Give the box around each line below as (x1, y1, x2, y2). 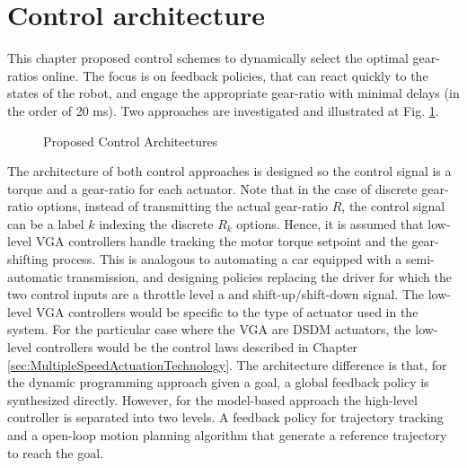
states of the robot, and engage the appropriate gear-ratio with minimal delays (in (7, 84, 460, 102)
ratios (7, 66, 39, 84)
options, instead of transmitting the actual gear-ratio (37, 197, 329, 216)
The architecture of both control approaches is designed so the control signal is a (7, 162, 452, 181)
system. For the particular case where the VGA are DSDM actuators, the (7, 320, 411, 339)
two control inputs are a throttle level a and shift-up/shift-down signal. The (7, 285, 425, 304)
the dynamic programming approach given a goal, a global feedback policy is (7, 373, 429, 392)
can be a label (7, 214, 84, 233)
